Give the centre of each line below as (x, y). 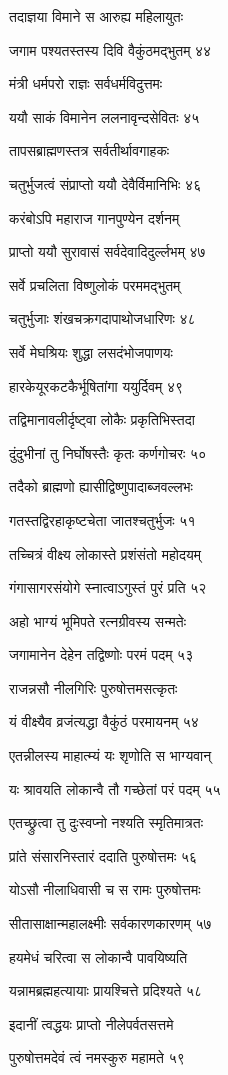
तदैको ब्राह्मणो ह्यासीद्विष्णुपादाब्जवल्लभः (101, 486)
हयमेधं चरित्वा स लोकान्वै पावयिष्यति (98, 956)
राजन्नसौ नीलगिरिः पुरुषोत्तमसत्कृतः (93, 687)
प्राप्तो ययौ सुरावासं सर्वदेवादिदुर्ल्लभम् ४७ (107, 251)
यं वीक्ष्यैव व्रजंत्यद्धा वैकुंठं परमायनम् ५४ (104, 721)
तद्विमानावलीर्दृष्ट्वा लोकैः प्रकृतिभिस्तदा (102, 419)
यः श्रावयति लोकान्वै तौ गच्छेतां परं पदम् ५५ (115, 788)
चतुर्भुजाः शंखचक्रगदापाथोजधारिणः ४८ (102, 318)
